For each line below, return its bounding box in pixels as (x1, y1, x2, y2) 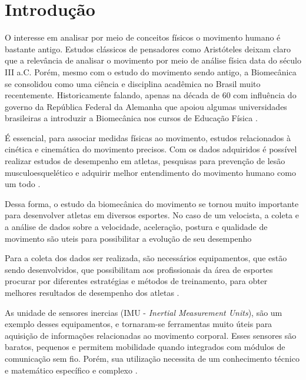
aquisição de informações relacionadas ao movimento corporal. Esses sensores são (5, 329, 297, 341)
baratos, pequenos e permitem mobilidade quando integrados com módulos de (5, 341, 285, 353)
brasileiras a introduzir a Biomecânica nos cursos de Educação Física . (5, 112, 258, 124)
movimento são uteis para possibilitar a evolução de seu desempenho (5, 232, 252, 244)
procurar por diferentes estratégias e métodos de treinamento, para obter (5, 275, 268, 287)
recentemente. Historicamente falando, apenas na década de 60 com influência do (5, 89, 297, 101)
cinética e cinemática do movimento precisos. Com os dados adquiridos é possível (5, 143, 297, 155)
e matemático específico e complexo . (5, 364, 138, 376)
